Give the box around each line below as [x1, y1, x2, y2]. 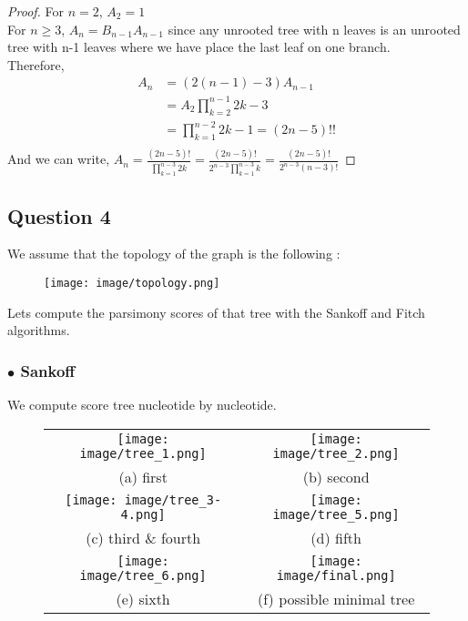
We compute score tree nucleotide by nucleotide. [7, 395, 277, 414]
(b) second [302, 465, 370, 487]
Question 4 [7, 201, 111, 229]
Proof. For [7, 2, 65, 20]
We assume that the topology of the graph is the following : [7, 244, 341, 263]
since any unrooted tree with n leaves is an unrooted [168, 19, 461, 38]
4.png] [120, 506, 166, 522]
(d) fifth [310, 526, 361, 548]
